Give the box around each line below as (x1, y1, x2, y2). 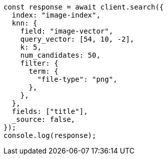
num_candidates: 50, (20, 51, 100, 59)
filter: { (20, 59, 58, 67)
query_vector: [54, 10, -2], (20, 35, 134, 43)
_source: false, (11, 115, 75, 123)
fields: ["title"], (11, 107, 88, 115)
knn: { (11, 19, 37, 27)
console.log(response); (3, 131, 96, 139)
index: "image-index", (11, 11, 100, 19)
